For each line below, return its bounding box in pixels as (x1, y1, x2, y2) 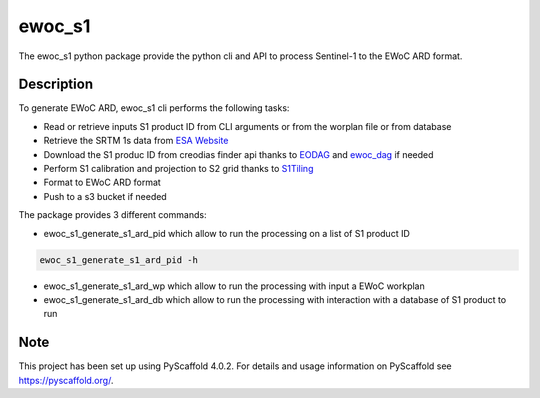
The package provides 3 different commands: (18, 209, 207, 221)
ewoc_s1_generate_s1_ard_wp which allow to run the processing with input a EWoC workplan (43, 280, 425, 292)
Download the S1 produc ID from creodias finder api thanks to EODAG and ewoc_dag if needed (43, 148, 434, 160)
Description (18, 76, 94, 93)
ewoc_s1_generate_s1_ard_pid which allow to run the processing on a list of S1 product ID (43, 227, 410, 239)
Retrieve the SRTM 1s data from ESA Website (43, 135, 229, 147)
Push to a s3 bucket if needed (43, 190, 167, 202)
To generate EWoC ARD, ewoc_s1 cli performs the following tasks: (18, 102, 290, 114)
